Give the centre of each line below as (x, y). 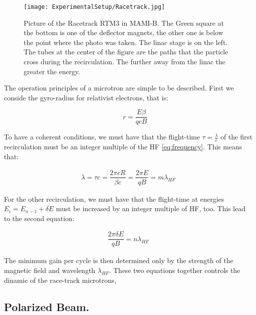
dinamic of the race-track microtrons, (60, 280)
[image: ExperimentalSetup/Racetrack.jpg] (94, 7)
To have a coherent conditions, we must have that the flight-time (102, 137)
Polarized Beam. (47, 306)
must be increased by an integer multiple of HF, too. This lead (151, 208)
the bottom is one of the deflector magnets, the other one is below (124, 32)
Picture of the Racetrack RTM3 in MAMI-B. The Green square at (124, 22)
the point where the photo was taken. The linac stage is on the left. (126, 42)
